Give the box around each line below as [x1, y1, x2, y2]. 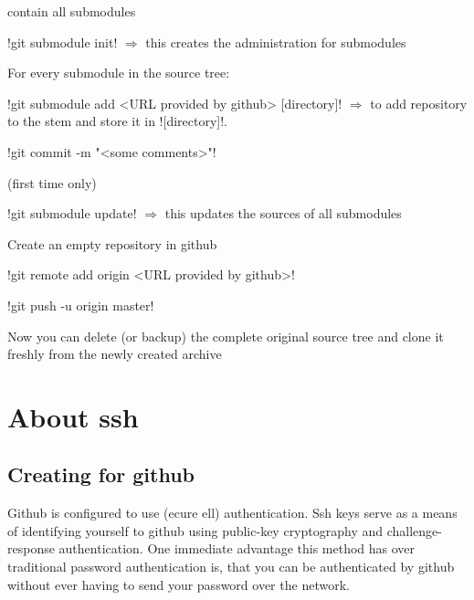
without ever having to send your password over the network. [7, 574, 350, 594]
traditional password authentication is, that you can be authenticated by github [7, 557, 455, 576]
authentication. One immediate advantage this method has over [58, 539, 416, 558]
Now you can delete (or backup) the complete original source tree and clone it [7, 326, 444, 345]
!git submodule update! [7, 204, 137, 223]
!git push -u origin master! [7, 295, 154, 314]
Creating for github [7, 460, 195, 489]
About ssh [7, 397, 139, 435]
